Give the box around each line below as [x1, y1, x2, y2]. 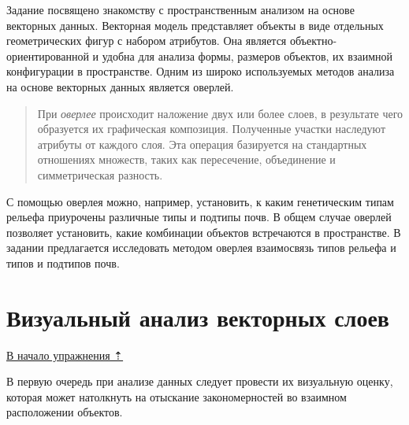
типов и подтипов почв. [6, 254, 120, 271]
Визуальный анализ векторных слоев [6, 301, 389, 333]
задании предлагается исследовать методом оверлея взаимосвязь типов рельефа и [6, 239, 396, 256]
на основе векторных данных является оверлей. [6, 78, 234, 94]
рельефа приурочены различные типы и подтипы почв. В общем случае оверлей [6, 209, 392, 225]
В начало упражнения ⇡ [6, 346, 124, 363]
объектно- [289, 32, 337, 49]
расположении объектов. [6, 404, 123, 420]
